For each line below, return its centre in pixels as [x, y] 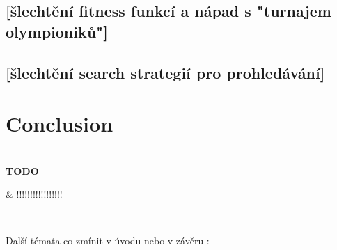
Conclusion [60, 124]
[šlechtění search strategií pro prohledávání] [165, 72]
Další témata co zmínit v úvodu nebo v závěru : [108, 241]
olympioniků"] [57, 31]
